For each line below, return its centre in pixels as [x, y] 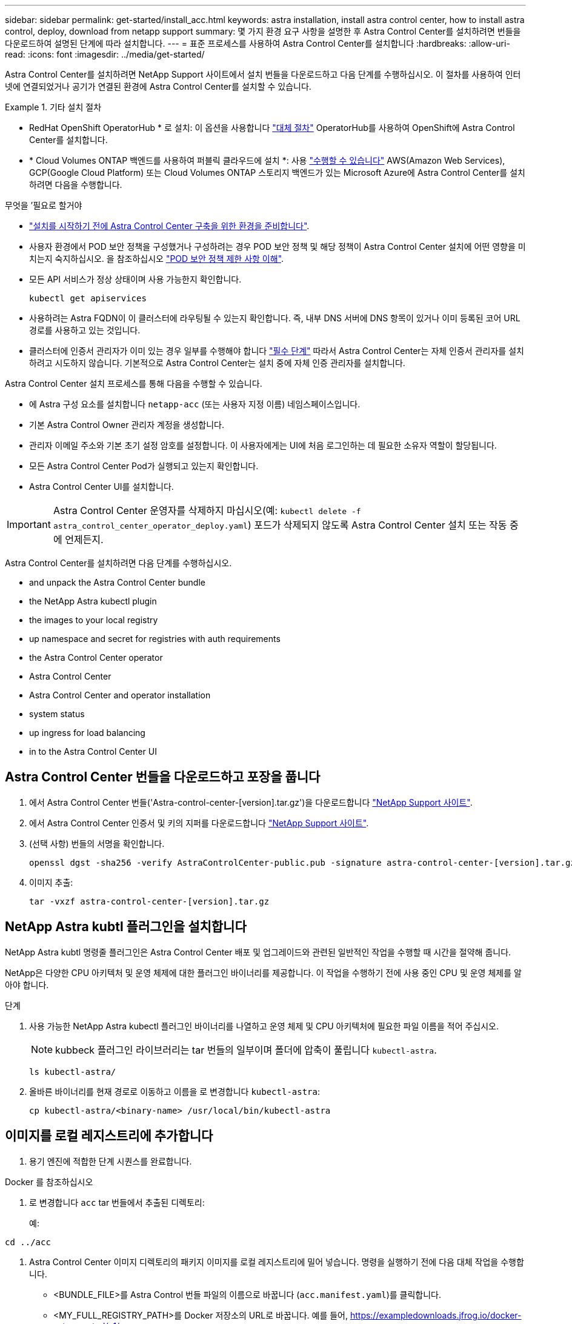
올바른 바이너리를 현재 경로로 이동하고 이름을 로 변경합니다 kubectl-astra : [175, 1091]
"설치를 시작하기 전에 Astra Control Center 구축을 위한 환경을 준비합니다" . [169, 226]
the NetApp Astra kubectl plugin [93, 601]
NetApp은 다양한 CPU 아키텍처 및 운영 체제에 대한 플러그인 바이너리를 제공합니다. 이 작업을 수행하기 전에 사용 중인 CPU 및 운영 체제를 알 [263, 972]
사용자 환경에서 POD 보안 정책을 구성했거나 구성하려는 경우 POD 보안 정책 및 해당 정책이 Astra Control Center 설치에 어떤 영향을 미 [278, 246]
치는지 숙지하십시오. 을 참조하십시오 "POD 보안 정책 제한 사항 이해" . [157, 259]
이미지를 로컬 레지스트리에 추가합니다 [109, 1136]
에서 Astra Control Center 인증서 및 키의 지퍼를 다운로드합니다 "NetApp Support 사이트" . [199, 823]
